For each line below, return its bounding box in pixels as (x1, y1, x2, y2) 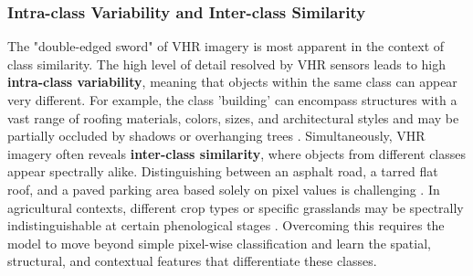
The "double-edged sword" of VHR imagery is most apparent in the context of (7, 37, 445, 56)
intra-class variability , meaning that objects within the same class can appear (7, 72, 457, 91)
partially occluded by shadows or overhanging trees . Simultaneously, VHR (7, 126, 426, 145)
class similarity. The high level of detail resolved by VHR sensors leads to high (7, 54, 447, 73)
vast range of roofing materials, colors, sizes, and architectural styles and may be (7, 108, 459, 127)
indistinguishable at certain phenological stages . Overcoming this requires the (7, 216, 445, 235)
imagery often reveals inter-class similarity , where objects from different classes (7, 143, 467, 163)
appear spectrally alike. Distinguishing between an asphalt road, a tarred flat (7, 162, 438, 181)
